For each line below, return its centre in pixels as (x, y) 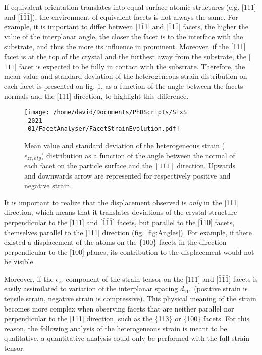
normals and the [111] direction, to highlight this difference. (96, 96)
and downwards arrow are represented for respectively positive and (127, 175)
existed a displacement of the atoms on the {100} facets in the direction (115, 242)
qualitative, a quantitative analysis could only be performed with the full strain (127, 338)
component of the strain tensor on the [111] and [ (142, 278)
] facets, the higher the (214, 27)
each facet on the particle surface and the (88, 165)
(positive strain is (221, 289)
